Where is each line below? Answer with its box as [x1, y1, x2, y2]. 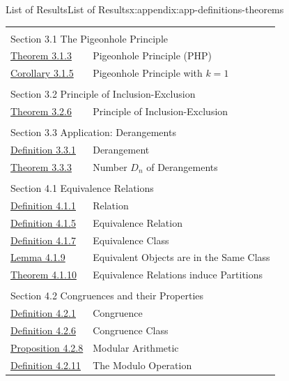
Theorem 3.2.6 [10, 104, 72, 119]
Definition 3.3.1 [10, 142, 76, 157]
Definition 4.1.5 [10, 215, 76, 230]
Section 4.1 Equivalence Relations [10, 181, 154, 195]
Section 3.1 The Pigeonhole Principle [10, 31, 169, 45]
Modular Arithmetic [93, 340, 179, 354]
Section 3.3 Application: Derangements [10, 125, 176, 140]
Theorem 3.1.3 [10, 48, 72, 63]
